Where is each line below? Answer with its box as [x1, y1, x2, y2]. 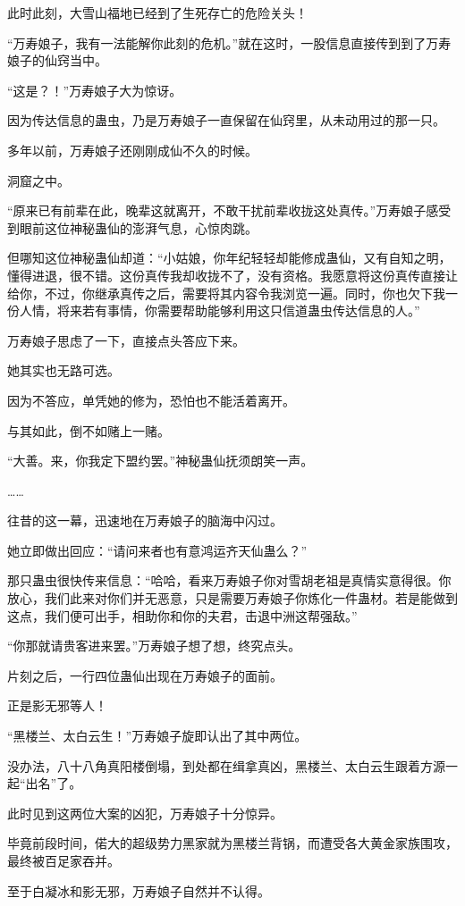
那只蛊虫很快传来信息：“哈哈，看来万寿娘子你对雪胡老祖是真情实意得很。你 [7, 571, 452, 590]
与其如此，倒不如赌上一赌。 [7, 421, 170, 440]
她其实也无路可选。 [7, 361, 120, 380]
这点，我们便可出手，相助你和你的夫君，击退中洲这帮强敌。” [7, 606, 358, 625]
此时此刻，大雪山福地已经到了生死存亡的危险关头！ [7, 4, 308, 21]
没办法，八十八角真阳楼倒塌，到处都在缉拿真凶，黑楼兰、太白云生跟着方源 [7, 756, 445, 775]
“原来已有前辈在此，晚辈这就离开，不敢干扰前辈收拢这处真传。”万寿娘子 [7, 201, 427, 220]
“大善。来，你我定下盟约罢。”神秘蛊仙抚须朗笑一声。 [7, 451, 314, 470]
